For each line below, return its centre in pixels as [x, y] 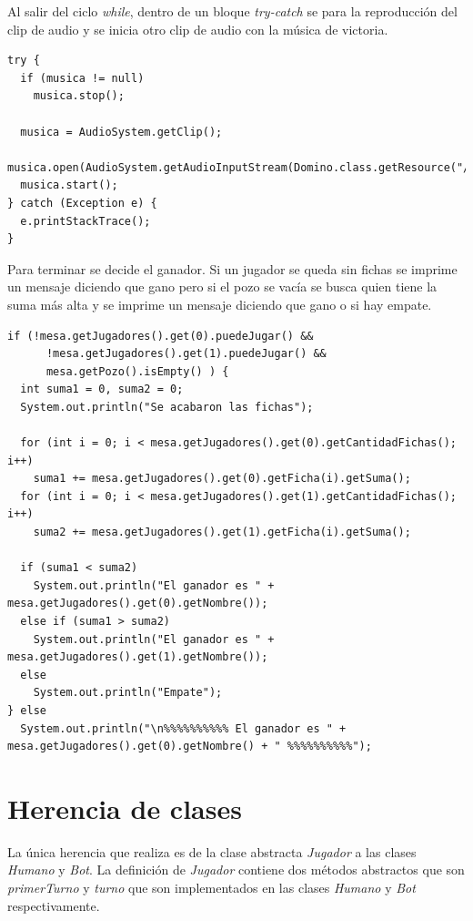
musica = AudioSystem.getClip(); [121, 132]
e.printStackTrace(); [86, 221]
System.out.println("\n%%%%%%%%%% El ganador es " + [183, 728]
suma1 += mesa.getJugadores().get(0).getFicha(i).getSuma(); [222, 479]
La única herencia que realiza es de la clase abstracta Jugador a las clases [212, 851]
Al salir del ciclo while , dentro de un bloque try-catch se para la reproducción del [232, 11]
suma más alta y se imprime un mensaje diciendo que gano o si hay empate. [220, 304]
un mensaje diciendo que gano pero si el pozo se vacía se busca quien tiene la [222, 287]
